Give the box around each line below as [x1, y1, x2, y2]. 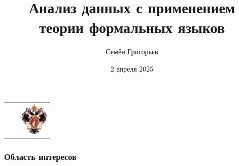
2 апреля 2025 [110, 63, 154, 74]
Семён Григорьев [106, 46, 158, 57]
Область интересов [4, 150, 77, 162]
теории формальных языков [39, 17, 225, 38]
